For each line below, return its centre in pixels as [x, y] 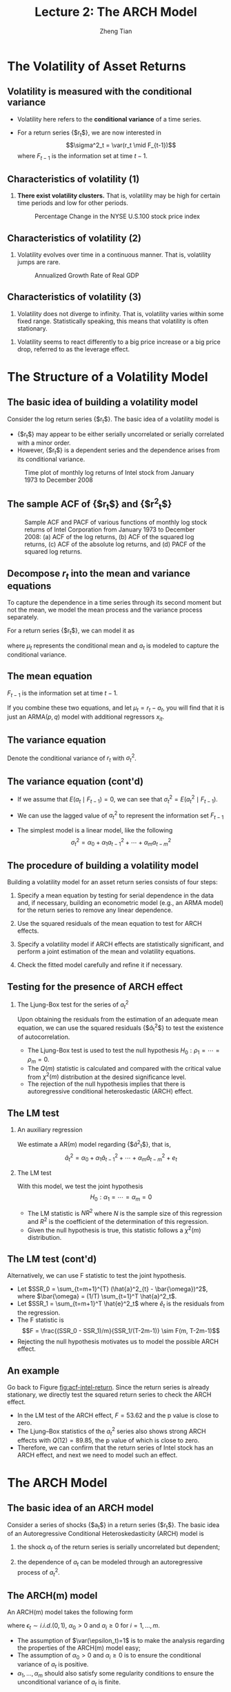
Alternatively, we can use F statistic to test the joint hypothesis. [97, 1276]
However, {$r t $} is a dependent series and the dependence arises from [118, 451]
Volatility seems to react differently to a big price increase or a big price [119, 342]
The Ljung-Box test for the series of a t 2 [73, 1004]
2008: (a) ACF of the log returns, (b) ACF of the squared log [109, 537]
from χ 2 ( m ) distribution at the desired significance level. [107, 1076]
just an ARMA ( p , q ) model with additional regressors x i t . [86, 717]
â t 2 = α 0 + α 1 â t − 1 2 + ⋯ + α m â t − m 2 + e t [121, 1158]
